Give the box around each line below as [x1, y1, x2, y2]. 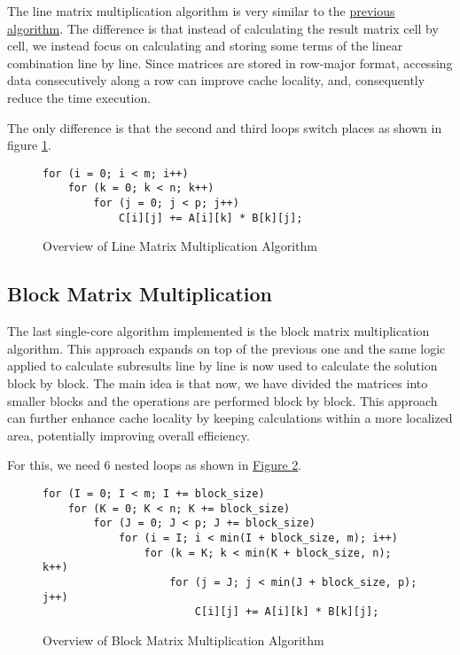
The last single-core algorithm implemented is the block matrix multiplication [7, 322, 430, 340]
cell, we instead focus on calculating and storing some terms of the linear [7, 36, 403, 55]
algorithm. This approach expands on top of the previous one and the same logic [7, 339, 446, 357]
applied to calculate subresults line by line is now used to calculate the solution [7, 356, 438, 375]
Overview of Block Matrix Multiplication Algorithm [43, 630, 324, 649]
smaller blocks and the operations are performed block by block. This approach [7, 391, 438, 409]
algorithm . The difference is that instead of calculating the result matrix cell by [7, 19, 439, 37]
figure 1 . [7, 136, 51, 154]
